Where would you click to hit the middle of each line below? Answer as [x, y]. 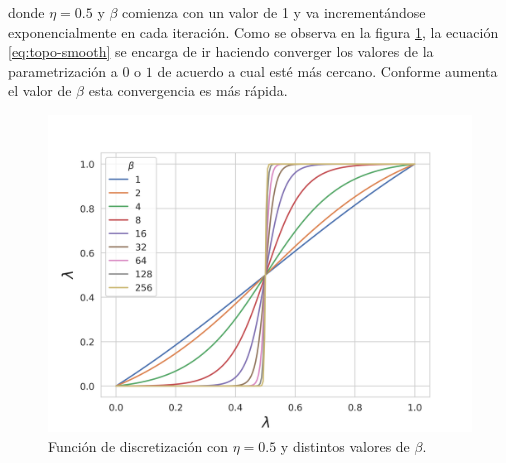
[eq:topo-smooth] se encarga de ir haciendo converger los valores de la [221, 51]
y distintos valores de [345, 445]
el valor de [40, 90]
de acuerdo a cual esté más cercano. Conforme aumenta [327, 70]
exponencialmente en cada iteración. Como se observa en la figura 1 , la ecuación [253, 31]
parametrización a [63, 70]
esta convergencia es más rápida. [188, 90]
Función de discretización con [138, 445]
